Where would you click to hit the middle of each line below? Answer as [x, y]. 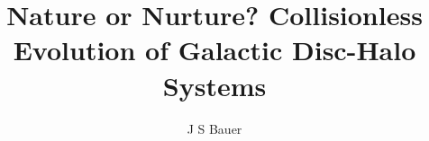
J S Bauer [214, 128]
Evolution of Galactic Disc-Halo [214, 50]
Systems [214, 85]
